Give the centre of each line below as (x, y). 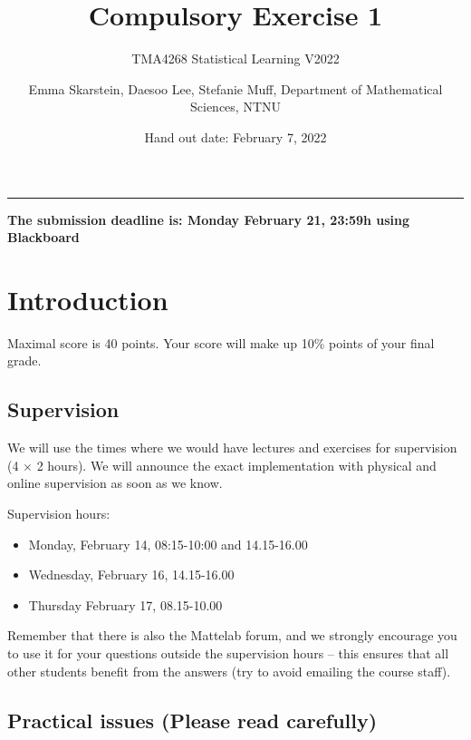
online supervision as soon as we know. (115, 483)
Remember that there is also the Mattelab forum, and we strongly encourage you (232, 635)
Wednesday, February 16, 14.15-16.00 (131, 574)
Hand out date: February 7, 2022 (235, 136)
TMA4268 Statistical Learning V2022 (235, 58)
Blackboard (43, 237)
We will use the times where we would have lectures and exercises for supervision (232, 448)
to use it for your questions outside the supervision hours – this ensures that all (228, 652)
